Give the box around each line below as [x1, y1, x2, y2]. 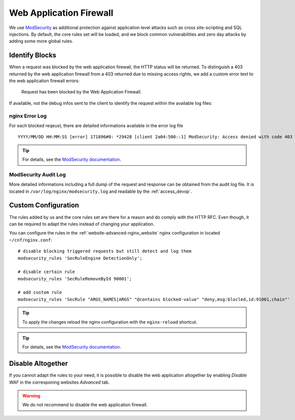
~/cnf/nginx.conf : [9, 237, 52, 243]
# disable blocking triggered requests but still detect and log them [18, 248, 192, 254]
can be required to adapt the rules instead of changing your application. [9, 221, 155, 227]
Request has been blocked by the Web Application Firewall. [21, 89, 142, 95]
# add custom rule [18, 290, 62, 295]
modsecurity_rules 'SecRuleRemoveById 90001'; [18, 276, 132, 281]
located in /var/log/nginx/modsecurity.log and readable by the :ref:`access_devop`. [9, 188, 192, 194]
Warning [22, 393, 40, 399]
